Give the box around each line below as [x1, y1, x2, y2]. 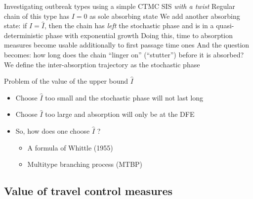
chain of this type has [4, 10, 69, 21]
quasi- [216, 20, 234, 31]
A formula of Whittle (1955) [27, 142, 113, 152]
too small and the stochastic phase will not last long [45, 92, 203, 102]
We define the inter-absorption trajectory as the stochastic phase [4, 59, 200, 69]
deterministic [4, 30, 43, 40]
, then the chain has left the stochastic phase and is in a [44, 20, 214, 31]
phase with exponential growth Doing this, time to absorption [45, 30, 233, 40]
